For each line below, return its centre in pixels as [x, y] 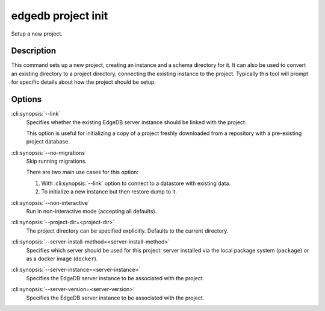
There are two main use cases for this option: [82, 172]
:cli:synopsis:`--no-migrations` [49, 152]
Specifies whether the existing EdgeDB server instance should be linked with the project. [136, 122]
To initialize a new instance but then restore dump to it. [109, 192]
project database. [48, 142]
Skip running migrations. [57, 161]
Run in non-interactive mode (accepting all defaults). [91, 212]
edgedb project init [60, 16]
